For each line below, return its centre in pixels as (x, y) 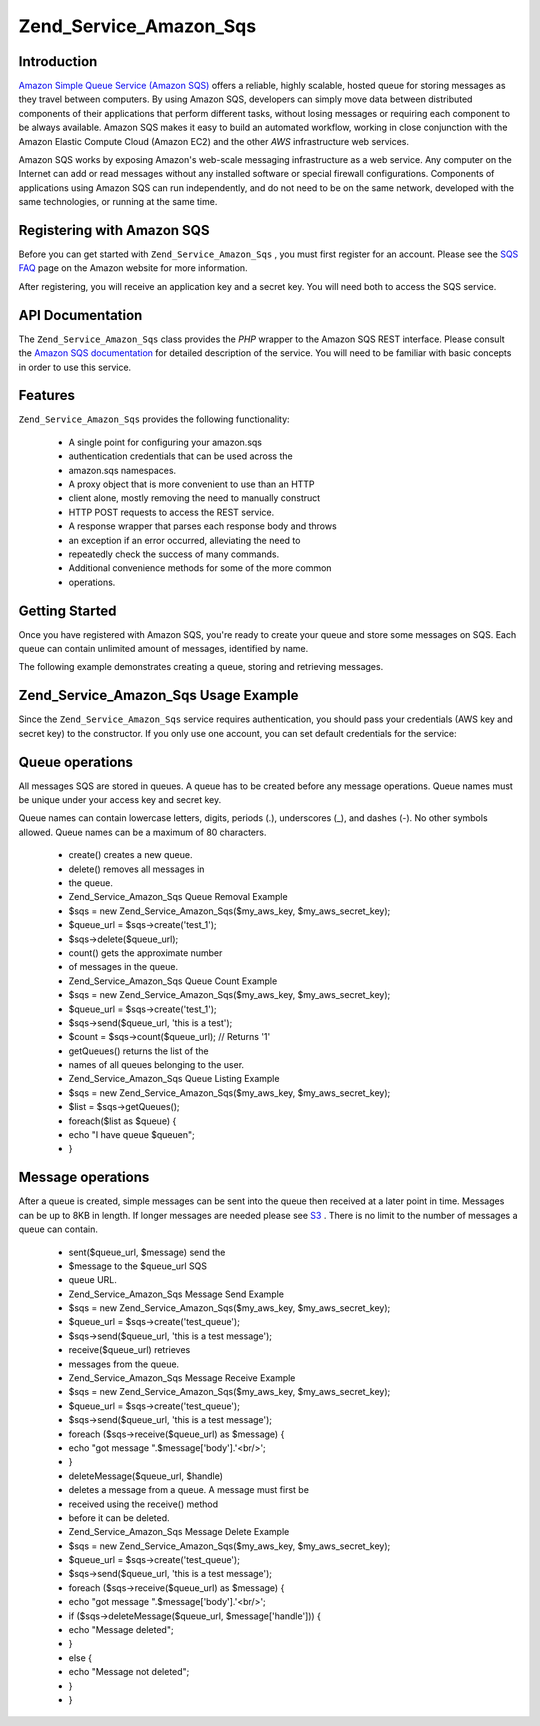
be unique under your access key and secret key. (120, 800)
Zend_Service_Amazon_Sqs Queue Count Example (173, 981)
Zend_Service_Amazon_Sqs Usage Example (158, 695)
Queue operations (76, 761)
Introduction (58, 61)
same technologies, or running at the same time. (118, 202)
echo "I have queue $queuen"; (131, 1135)
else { (80, 1657)
